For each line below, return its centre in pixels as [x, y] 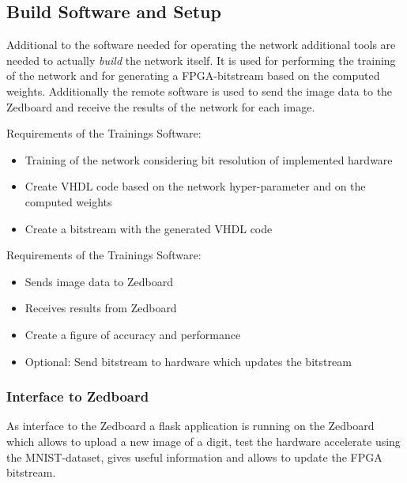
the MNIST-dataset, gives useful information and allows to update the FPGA [194, 457]
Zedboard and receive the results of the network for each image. [161, 106]
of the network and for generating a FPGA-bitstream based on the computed [193, 75]
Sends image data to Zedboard [99, 281]
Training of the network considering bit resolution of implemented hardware [209, 159]
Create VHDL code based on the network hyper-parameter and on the [195, 186]
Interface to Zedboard [78, 396]
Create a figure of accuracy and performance [133, 334]
